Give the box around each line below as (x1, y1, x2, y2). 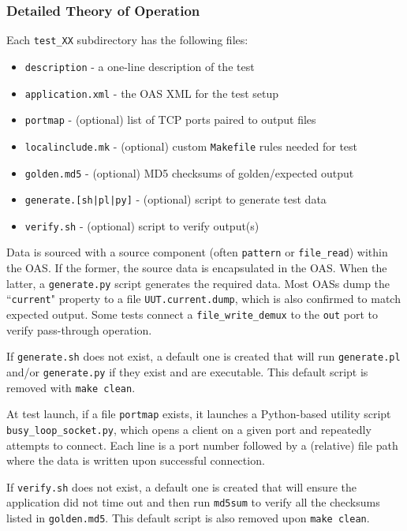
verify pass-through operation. (6, 321, 152, 338)
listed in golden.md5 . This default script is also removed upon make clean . (6, 510, 370, 526)
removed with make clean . (6, 379, 136, 395)
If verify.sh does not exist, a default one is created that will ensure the (6, 478, 357, 495)
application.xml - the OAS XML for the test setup (24, 84, 279, 101)
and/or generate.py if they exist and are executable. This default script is (6, 363, 368, 380)
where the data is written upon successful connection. (6, 452, 265, 469)
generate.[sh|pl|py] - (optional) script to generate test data (24, 191, 327, 208)
